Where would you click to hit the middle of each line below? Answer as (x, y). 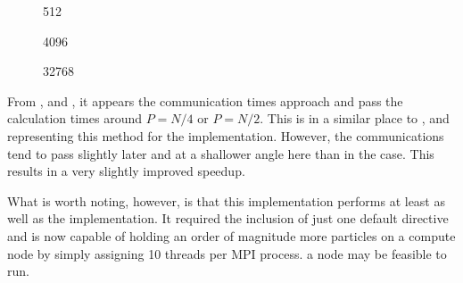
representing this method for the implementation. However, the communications (226, 135)
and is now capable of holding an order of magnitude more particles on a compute (231, 235)
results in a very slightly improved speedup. (126, 171)
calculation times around (75, 118)
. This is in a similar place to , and (355, 118)
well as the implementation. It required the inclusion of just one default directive (228, 218)
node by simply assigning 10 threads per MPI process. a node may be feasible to (227, 253)
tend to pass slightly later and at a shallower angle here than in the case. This (221, 153)
